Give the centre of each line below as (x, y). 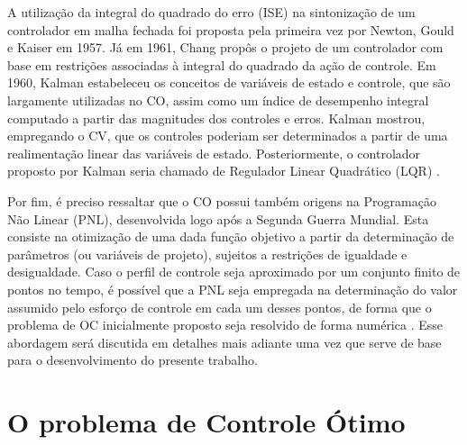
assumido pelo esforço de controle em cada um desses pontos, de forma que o (220, 307)
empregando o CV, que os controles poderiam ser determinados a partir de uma (228, 136)
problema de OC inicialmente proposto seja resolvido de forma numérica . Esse (225, 325)
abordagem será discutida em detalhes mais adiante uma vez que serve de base (224, 342)
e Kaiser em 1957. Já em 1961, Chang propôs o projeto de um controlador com (225, 47)
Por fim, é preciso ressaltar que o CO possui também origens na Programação (222, 200)
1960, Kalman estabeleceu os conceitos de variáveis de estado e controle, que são (229, 82)
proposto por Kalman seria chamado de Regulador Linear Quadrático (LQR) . (224, 171)
